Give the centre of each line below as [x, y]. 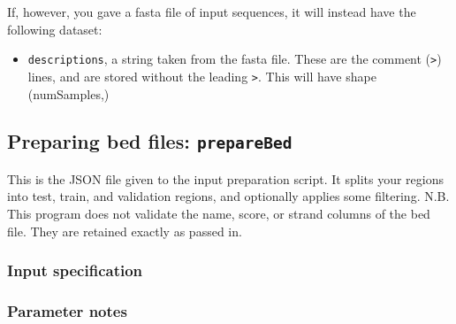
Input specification [75, 270]
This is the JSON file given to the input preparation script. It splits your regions [225, 178]
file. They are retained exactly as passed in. [125, 231]
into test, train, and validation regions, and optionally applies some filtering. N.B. [228, 196]
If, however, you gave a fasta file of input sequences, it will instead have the [212, 12]
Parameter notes [67, 311]
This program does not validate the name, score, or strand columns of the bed [219, 214]
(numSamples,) [68, 93]
